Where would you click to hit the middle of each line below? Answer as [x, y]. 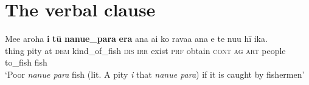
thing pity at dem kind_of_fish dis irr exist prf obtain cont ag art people [145, 50]
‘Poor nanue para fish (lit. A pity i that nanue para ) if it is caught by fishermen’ [155, 74]
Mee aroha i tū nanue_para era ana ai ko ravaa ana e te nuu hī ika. [136, 39]
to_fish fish [26, 62]
